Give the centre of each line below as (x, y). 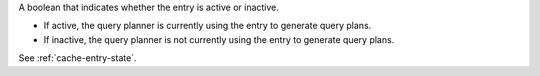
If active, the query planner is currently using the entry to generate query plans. (207, 26)
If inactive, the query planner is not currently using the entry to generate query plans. (219, 39)
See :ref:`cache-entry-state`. (77, 58)
